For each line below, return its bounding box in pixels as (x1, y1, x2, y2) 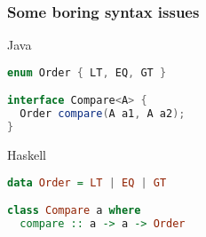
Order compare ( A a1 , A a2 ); (20, 107, 186, 121)
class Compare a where (7, 204, 141, 217)
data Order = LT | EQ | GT (7, 176, 167, 189)
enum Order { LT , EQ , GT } (7, 66, 167, 79)
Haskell (7, 145, 47, 163)
